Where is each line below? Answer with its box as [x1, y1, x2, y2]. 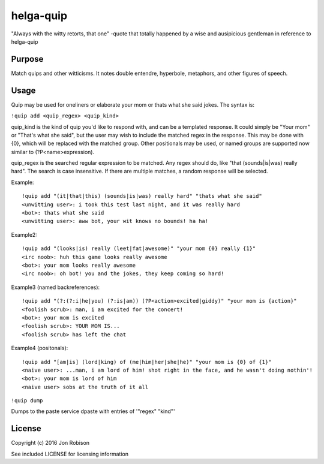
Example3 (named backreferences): [11, 284, 100, 291]
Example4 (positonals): [11, 345, 68, 352]
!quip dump [11, 397, 43, 404]
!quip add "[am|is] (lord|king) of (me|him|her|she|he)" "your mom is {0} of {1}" [22, 358, 272, 365]
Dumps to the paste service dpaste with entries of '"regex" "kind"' [11, 408, 175, 415]
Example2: [11, 231, 37, 238]
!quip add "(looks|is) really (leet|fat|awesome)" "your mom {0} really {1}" [22, 245, 256, 252]
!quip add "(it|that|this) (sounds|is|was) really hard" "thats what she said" [22, 192, 262, 200]
